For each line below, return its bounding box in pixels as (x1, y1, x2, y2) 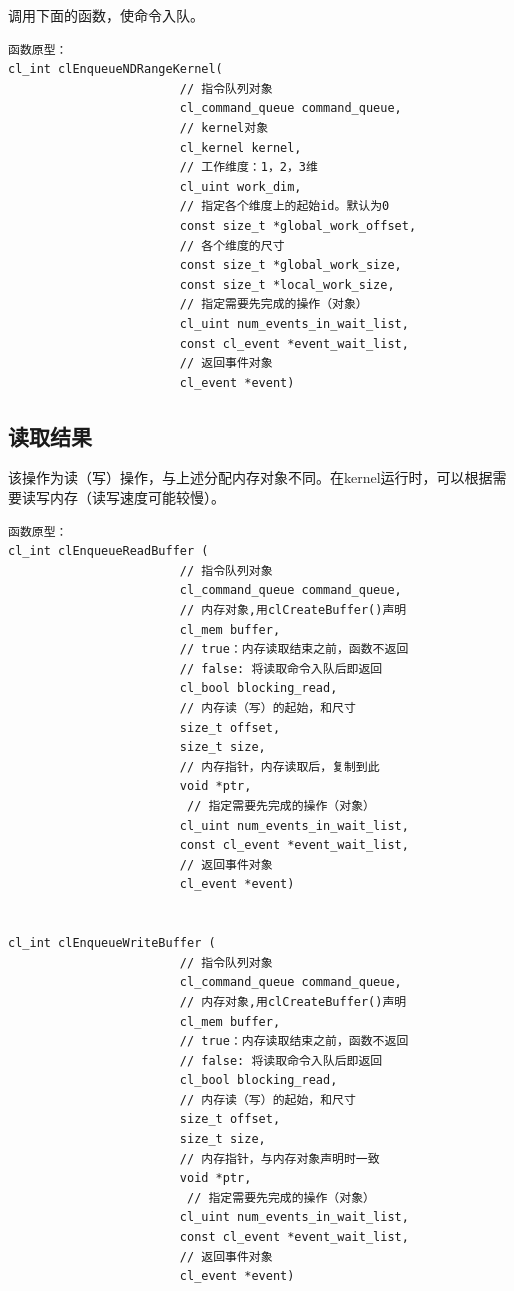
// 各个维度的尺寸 (179, 238, 285, 253)
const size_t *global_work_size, (179, 258, 402, 273)
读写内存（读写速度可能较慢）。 (21, 487, 225, 508)
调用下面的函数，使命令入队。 (8, 5, 204, 25)
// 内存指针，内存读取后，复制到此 (179, 759, 380, 774)
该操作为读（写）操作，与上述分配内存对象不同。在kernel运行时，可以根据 (8, 467, 493, 488)
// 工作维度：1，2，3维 (179, 160, 318, 175)
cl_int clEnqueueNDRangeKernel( (8, 62, 223, 77)
